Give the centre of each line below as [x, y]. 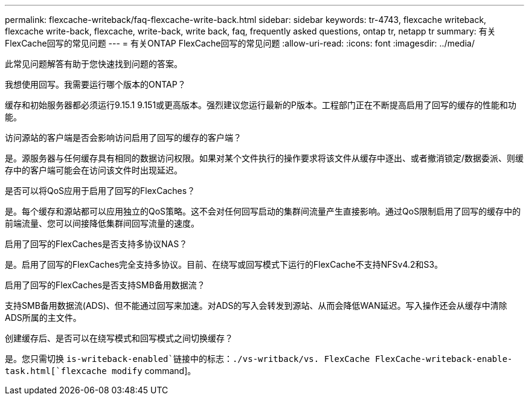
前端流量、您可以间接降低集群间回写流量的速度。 [102, 223]
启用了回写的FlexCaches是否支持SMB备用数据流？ [105, 285]
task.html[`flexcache [56, 371]
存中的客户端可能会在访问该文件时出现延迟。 [94, 170]
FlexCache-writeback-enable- [444, 359]
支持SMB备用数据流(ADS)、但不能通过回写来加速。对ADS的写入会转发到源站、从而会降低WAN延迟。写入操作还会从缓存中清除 [256, 305]
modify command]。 [154, 371]
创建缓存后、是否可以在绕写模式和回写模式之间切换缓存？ [119, 338]
